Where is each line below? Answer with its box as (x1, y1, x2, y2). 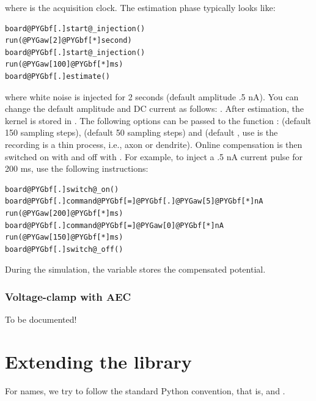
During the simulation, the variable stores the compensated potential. (5, 263, 266, 276)
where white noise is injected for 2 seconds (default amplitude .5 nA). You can (5, 90, 299, 103)
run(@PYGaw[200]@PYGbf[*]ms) (5, 208, 123, 218)
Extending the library (5, 348, 192, 373)
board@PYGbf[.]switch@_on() (5, 185, 119, 194)
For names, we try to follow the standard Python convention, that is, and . (5, 384, 285, 397)
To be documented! (5, 313, 77, 326)
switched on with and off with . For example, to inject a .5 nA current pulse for (5, 150, 303, 163)
